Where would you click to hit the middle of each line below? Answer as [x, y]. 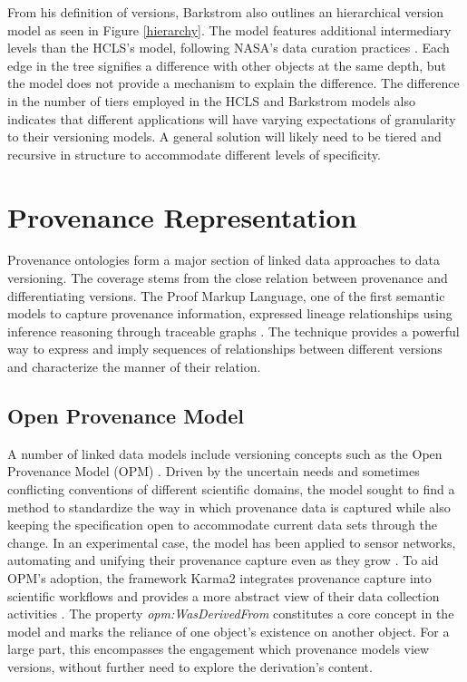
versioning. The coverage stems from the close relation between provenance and [228, 278]
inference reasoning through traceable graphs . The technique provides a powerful [233, 331]
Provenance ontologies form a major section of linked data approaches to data [224, 260]
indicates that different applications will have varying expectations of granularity [232, 118]
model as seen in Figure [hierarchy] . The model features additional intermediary [229, 29]
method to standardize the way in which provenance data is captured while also [229, 507]
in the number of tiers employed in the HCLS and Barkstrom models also [212, 100]
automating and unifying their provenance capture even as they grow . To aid [223, 560]
